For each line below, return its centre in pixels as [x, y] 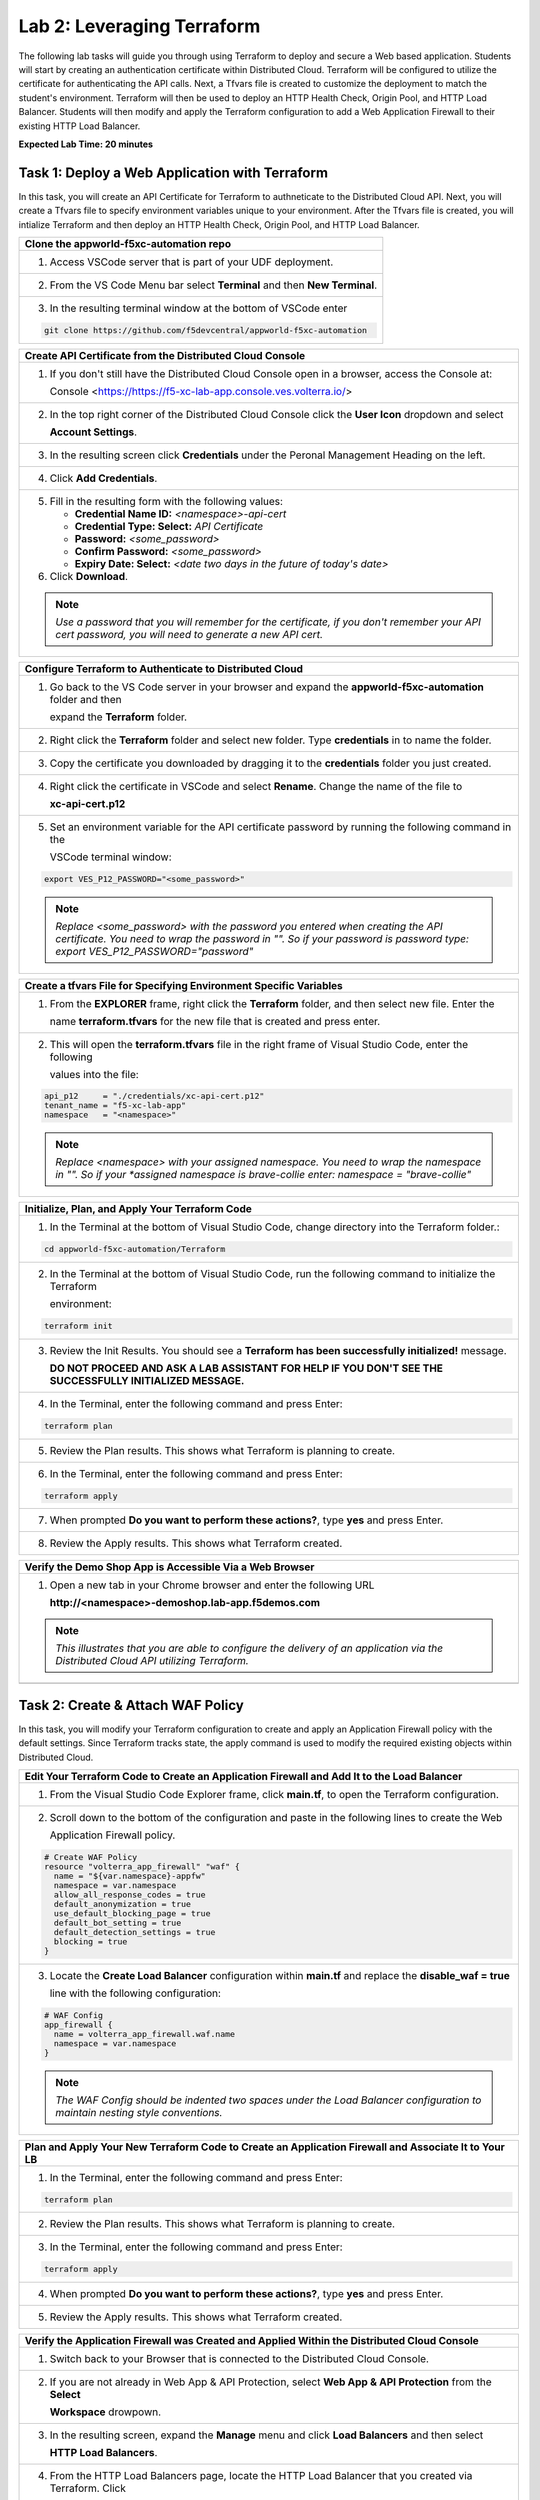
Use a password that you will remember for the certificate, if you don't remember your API [268, 622]
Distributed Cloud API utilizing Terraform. [152, 1661]
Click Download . [89, 576]
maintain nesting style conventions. [139, 2112]
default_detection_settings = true [134, 1932]
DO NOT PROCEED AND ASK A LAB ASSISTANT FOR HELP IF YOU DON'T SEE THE [246, 1368]
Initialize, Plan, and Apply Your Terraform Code [138, 1209]
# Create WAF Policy [90, 1857]
